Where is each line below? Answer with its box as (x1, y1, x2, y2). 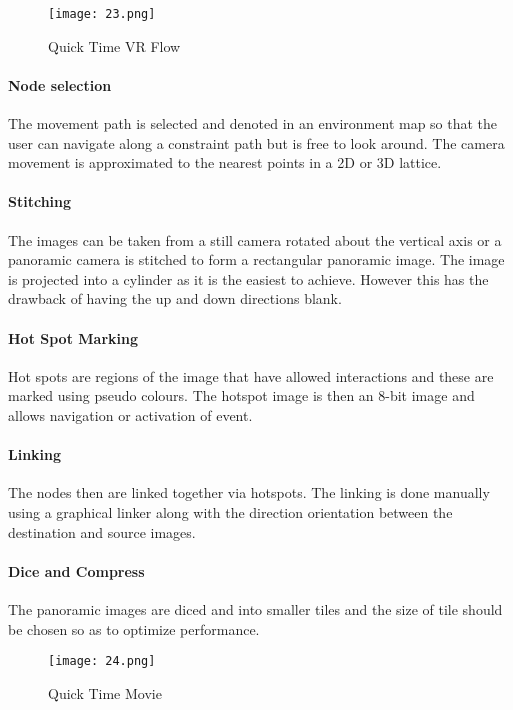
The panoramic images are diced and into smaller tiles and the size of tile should (8, 598, 503, 619)
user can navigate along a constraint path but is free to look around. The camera (8, 132, 505, 153)
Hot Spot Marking (8, 327, 138, 348)
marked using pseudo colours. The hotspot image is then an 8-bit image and (8, 385, 475, 406)
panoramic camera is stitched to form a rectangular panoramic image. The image (8, 249, 505, 270)
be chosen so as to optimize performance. (8, 618, 260, 639)
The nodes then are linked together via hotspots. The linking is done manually (8, 482, 490, 503)
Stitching (8, 191, 72, 212)
